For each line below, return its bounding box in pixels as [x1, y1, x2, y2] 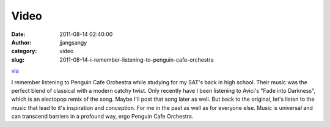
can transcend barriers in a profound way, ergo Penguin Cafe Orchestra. [11, 113, 194, 120]
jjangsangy [59, 38, 87, 46]
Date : [11, 31, 26, 38]
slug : [11, 56, 24, 64]
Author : [11, 38, 32, 46]
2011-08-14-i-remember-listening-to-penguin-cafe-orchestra [59, 56, 214, 64]
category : [11, 48, 37, 55]
